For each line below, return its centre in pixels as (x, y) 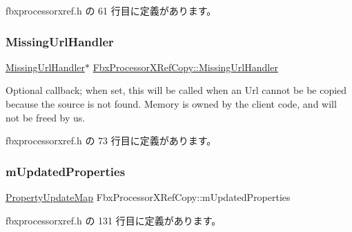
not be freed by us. (46, 117)
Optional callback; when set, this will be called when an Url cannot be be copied (176, 90)
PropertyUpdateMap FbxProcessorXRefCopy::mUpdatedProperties (148, 197)
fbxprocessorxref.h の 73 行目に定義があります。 (111, 141)
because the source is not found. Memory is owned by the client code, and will (171, 104)
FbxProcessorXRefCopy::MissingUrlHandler (185, 67)
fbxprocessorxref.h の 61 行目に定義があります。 (111, 10)
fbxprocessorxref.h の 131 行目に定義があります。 (114, 220)
